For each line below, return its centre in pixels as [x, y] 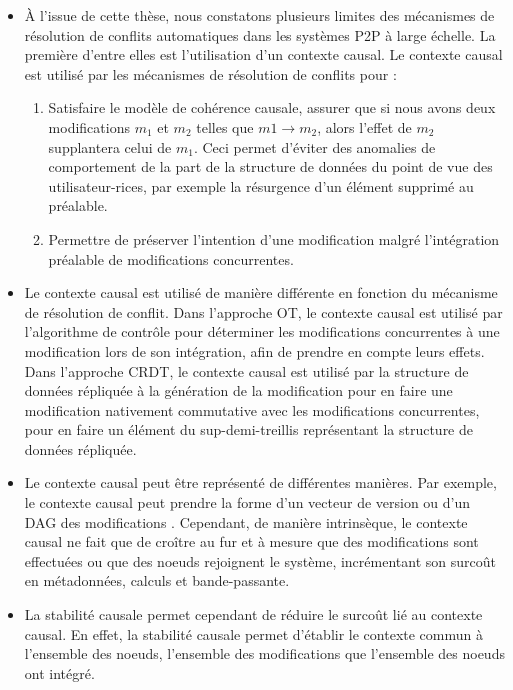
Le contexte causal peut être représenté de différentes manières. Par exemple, [260, 482]
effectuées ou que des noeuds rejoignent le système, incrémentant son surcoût [260, 560]
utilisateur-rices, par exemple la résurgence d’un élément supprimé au [261, 185]
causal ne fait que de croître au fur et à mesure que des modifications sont [251, 541]
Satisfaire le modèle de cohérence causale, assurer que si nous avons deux [272, 107]
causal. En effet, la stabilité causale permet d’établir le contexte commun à [253, 633]
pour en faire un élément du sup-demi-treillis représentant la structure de [248, 429]
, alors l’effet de [364, 126]
